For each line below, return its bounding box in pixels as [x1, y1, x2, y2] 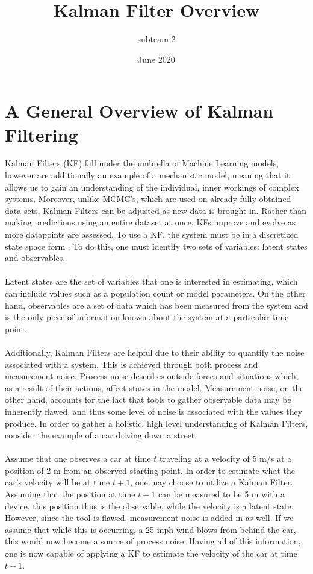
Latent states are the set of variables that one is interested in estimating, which [5, 275, 298, 288]
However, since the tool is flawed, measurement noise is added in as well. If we [5, 511, 294, 524]
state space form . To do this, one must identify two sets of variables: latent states [5, 239, 308, 252]
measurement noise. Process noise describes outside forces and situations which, [5, 370, 299, 382]
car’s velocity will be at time [5, 476, 110, 488]
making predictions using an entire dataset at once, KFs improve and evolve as [5, 216, 296, 229]
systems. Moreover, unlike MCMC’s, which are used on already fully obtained [5, 192, 291, 205]
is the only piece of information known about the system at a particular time [5, 311, 289, 323]
